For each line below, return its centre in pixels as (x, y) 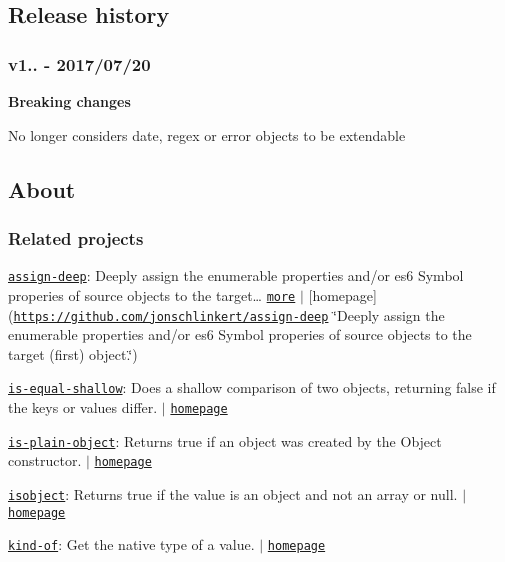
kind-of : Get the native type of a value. (131, 544)
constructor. (45, 460)
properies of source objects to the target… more (152, 294)
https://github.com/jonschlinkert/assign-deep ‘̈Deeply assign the (229, 314)
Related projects (76, 237)
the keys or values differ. (83, 407)
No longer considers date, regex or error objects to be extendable (207, 134)
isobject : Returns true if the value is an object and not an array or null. (233, 493)
